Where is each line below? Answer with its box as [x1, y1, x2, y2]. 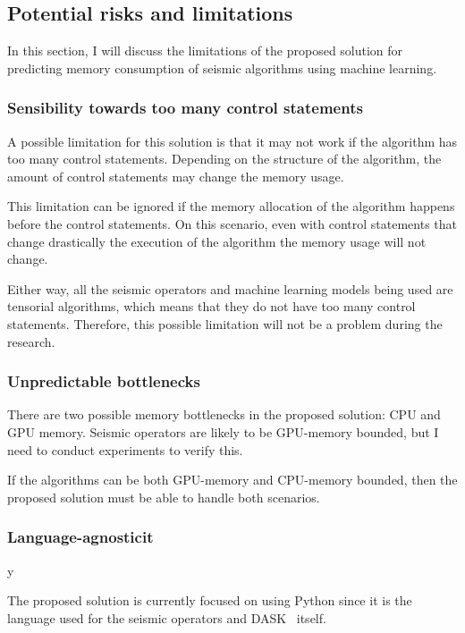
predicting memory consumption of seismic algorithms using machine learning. [7, 58, 437, 77]
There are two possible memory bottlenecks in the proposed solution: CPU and [7, 405, 441, 424]
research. [7, 332, 55, 350]
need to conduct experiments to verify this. [7, 440, 243, 459]
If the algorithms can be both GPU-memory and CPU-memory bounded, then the [7, 470, 458, 489]
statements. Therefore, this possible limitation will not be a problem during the [7, 314, 443, 333]
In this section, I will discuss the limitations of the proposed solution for [7, 41, 403, 60]
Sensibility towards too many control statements [7, 97, 363, 119]
